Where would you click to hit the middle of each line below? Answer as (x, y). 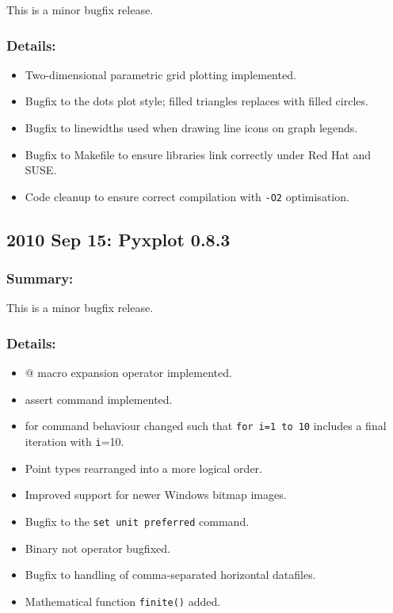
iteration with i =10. (74, 442)
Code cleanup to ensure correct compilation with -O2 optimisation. (187, 196)
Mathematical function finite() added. (123, 601)
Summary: (40, 278)
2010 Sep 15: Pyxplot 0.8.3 (118, 239)
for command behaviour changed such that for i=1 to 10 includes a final (206, 426)
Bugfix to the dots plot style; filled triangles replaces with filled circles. (196, 101)
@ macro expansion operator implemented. (128, 373)
